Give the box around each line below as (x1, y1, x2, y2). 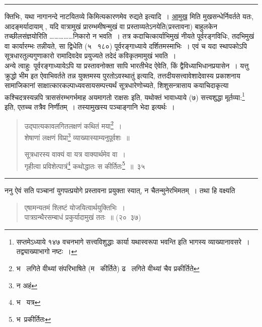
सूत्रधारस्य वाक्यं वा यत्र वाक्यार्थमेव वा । (24, 149, 126, 159)
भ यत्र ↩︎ (16, 297, 41, 307)
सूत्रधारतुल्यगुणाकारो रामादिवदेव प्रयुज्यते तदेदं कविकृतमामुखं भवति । (5, 50, 177, 61)
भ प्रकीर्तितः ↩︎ (16, 313, 51, 324)
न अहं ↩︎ (16, 280, 37, 290)
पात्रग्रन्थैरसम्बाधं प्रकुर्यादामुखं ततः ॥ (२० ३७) (24, 212, 141, 222)
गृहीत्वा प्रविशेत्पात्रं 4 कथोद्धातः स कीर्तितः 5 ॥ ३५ (24, 159, 145, 171)
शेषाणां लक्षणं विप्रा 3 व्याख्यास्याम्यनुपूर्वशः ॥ (24, 130, 130, 142)
